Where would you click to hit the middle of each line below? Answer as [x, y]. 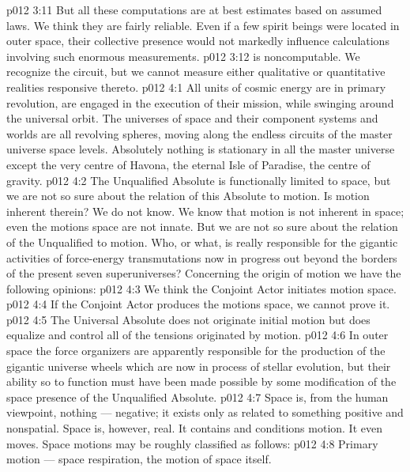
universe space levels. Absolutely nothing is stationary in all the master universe [201, 149]
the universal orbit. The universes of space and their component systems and [192, 118]
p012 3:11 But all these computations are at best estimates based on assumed [194, 9]
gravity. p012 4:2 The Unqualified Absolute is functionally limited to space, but [199, 180]
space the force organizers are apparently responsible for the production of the [196, 351]
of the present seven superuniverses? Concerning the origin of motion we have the [204, 273]
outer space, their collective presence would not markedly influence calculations [198, 41]
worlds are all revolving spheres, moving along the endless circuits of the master [199, 133]
